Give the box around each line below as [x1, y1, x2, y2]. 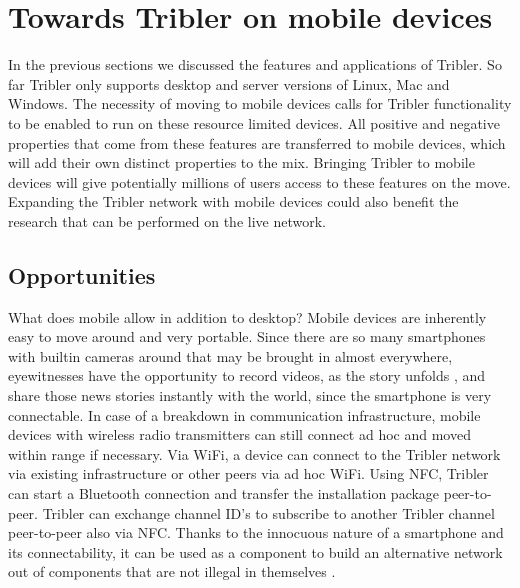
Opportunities [8, 259, 156, 290]
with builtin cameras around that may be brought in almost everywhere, [8, 345, 453, 366]
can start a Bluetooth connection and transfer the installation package [8, 483, 440, 504]
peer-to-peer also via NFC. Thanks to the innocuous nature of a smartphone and [8, 522, 504, 543]
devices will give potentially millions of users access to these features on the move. [8, 171, 511, 192]
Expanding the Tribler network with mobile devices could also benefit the [8, 191, 459, 212]
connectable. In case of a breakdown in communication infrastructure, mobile [8, 404, 481, 425]
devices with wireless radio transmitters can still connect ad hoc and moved [8, 424, 471, 445]
